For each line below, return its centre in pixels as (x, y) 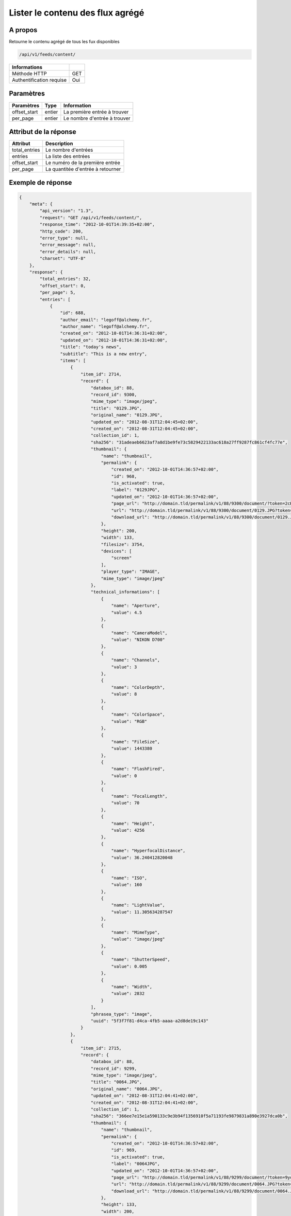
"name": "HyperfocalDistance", (148, 851)
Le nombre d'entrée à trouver (97, 118)
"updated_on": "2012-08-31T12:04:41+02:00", (144, 1096)
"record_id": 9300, (114, 395)
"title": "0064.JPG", (116, 1082)
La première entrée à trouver (96, 112)
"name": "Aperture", (136, 606)
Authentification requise (39, 80)
